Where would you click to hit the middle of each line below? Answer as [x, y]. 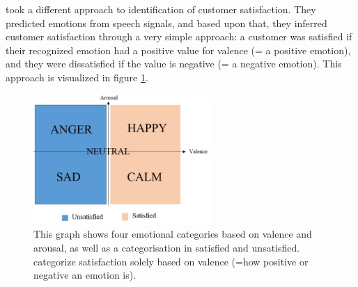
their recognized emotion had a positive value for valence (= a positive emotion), [178, 50]
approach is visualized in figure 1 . [77, 77]
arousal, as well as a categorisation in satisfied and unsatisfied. [167, 247]
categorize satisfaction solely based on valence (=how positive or [171, 261]
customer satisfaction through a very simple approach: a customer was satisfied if [179, 36]
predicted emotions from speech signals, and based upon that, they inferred [166, 23]
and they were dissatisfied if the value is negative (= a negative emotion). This [174, 64]
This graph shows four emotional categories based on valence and [173, 234]
